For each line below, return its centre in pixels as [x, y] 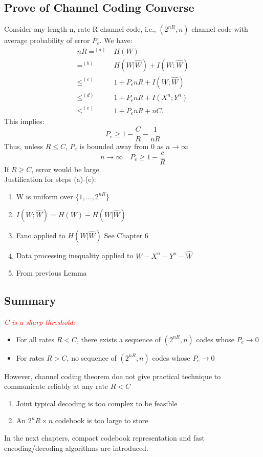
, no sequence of [92, 357]
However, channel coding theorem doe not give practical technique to [113, 376]
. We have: [116, 40]
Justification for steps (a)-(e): [50, 179]
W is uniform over [45, 196]
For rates [30, 357]
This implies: [24, 121]
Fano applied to [41, 235]
